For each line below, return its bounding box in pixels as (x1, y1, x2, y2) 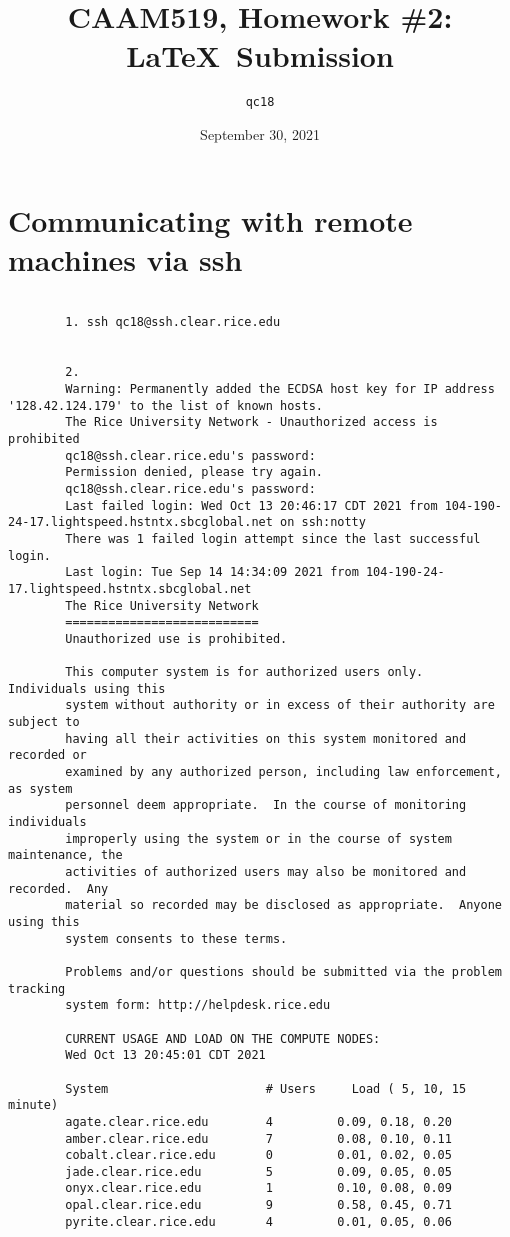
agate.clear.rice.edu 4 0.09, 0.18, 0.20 (65, 1114, 452, 1129)
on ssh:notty (280, 515, 366, 530)
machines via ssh (8, 238, 243, 279)
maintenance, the (8, 848, 123, 863)
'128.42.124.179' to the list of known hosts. (8, 398, 323, 413)
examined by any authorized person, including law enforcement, (65, 765, 502, 780)
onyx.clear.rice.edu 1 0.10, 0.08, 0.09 (65, 1181, 452, 1196)
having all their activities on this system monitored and (65, 731, 467, 746)
